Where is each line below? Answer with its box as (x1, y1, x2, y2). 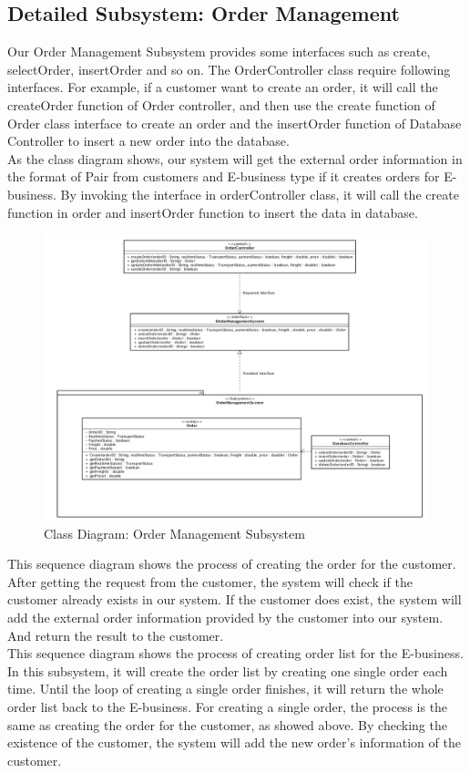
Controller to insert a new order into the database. (7, 131, 290, 150)
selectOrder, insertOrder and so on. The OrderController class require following (7, 59, 451, 78)
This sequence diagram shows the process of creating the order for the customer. (7, 554, 456, 573)
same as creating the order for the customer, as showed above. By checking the (7, 715, 447, 734)
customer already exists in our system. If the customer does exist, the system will (7, 590, 462, 609)
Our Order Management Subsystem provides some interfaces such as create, (7, 42, 431, 61)
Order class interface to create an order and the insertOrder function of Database (7, 113, 462, 132)
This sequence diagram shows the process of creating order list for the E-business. (7, 644, 464, 663)
